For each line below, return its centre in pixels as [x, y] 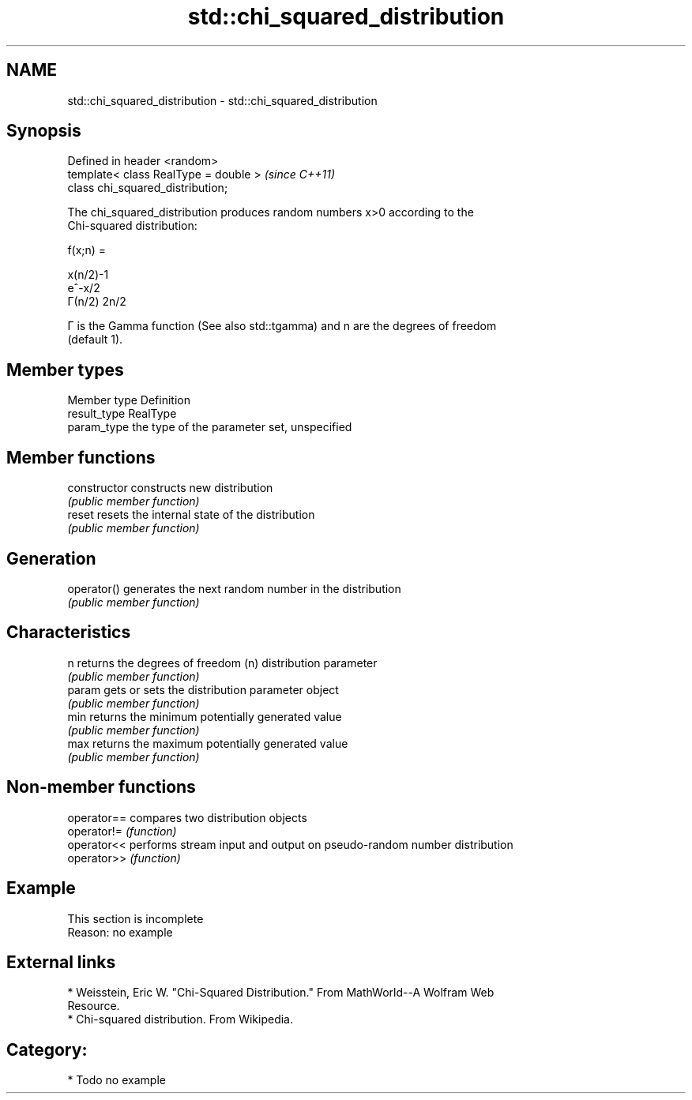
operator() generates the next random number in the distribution [234, 588]
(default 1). [95, 340]
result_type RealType [122, 414]
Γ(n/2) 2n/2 [97, 302]
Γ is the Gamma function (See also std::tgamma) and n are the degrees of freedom [282, 326]
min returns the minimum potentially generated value [205, 716]
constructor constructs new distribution [170, 488]
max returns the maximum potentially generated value [208, 743]
